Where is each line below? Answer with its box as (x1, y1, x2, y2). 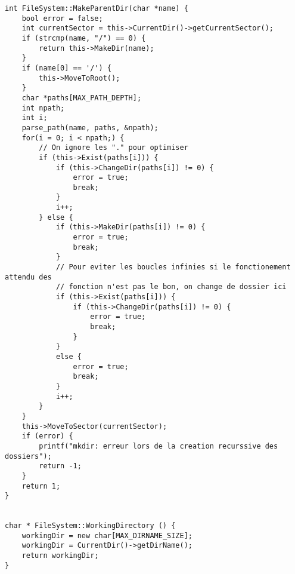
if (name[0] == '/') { (21, 63, 111, 72)
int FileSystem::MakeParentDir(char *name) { (5, 4, 188, 13)
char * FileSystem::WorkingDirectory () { (5, 521, 176, 530)
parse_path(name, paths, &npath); (21, 123, 159, 132)
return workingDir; (21, 551, 99, 560)
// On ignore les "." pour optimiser (39, 143, 188, 152)
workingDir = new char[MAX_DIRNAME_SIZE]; (21, 531, 192, 540)
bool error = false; (21, 14, 103, 23)
